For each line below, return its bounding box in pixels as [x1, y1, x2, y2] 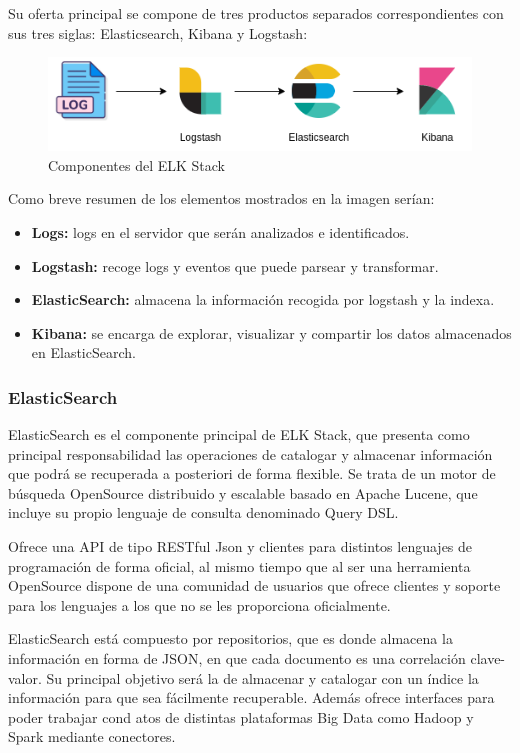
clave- [470, 648, 506, 669]
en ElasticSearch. [31, 342, 136, 363]
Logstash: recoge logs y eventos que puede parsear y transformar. [31, 255, 439, 276]
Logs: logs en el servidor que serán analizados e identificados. [31, 221, 410, 242]
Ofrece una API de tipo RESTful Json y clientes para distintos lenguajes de [8, 536, 473, 557]
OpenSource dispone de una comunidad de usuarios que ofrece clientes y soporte [8, 575, 501, 596]
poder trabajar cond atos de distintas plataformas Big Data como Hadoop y [8, 706, 474, 727]
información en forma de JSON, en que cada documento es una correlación [8, 648, 466, 669]
